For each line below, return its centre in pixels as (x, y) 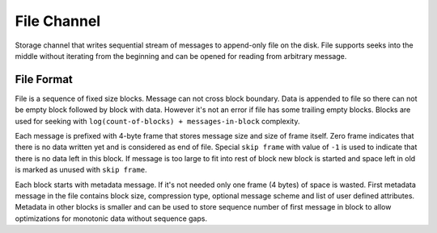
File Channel (58, 21)
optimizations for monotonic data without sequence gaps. (111, 218)
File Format (44, 79)
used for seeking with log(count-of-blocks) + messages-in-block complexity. (157, 121)
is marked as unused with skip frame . (81, 170)
